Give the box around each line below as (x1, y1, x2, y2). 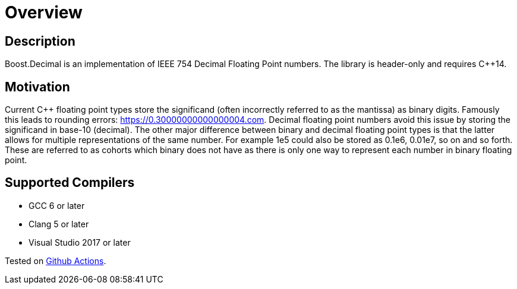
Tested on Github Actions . (5, 255, 106, 266)
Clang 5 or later (29, 218, 89, 229)
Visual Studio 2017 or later (29, 237, 131, 247)
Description (5, 33, 75, 49)
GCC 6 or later (29, 200, 85, 211)
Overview (5, 2, 83, 23)
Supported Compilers (5, 175, 135, 190)
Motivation (5, 79, 70, 94)
